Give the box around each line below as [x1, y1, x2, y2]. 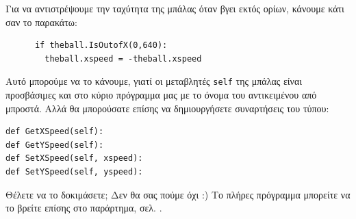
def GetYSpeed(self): [5, 140, 104, 150]
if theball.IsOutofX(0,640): [34, 40, 168, 51]
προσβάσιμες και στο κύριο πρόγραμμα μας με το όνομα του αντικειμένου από [5, 88, 317, 102]
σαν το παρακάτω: [5, 14, 77, 29]
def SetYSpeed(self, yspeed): [5, 167, 143, 177]
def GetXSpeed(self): [5, 127, 104, 137]
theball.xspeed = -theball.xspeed [44, 53, 202, 64]
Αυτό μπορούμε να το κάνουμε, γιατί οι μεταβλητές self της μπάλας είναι [5, 74, 303, 88]
